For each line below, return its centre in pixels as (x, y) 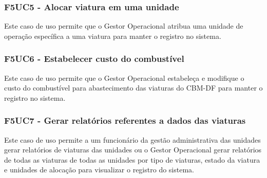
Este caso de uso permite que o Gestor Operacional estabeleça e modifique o (124, 77)
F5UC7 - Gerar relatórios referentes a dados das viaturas (125, 120)
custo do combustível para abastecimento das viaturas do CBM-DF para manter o (133, 88)
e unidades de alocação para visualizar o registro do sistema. (99, 170)
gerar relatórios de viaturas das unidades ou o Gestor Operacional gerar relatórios (133, 150)
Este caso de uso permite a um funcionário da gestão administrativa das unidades (132, 139)
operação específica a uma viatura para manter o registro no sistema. (113, 36)
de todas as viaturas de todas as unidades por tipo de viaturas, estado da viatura (132, 159)
